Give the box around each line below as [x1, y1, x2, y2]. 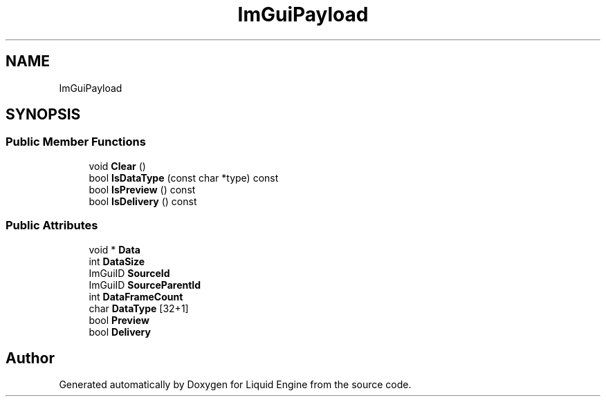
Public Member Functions [6, 135, 146, 149]
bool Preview [89, 314, 149, 326]
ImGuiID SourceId [89, 267, 170, 279]
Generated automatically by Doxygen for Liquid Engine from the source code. [59, 379, 412, 391]
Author [6, 349, 55, 367]
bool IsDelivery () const [89, 195, 197, 207]
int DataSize [89, 255, 145, 267]
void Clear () [89, 160, 146, 172]
